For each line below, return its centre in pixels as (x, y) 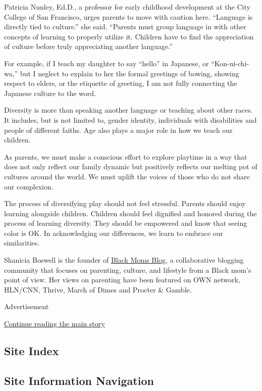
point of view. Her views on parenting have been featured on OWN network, (122, 280)
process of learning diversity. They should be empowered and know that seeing (126, 223)
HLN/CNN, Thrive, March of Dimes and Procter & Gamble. (98, 289)
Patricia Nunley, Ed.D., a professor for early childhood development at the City (127, 7)
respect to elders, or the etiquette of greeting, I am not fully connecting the (121, 83)
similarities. (22, 243)
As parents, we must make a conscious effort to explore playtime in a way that (126, 156)
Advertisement (27, 306)
